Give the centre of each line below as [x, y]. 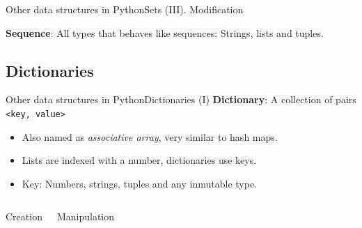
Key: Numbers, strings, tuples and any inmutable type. [139, 183]
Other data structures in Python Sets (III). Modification [125, 9]
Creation [24, 216]
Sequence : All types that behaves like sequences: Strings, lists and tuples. [165, 32]
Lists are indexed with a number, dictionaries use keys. [139, 160]
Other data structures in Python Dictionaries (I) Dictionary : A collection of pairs [181, 99]
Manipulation [86, 216]
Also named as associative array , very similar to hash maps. [150, 136]
